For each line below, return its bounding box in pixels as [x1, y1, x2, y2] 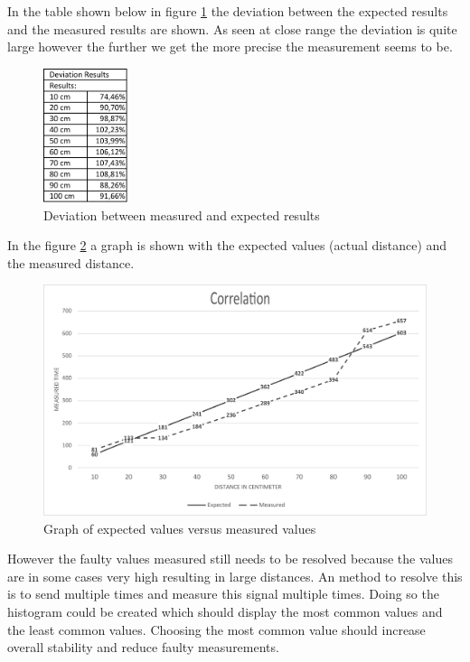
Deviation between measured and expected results [43, 205, 320, 224]
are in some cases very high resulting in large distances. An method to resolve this [7, 566, 463, 585]
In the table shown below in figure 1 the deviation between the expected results [7, 2, 448, 20]
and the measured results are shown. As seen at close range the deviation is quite [7, 19, 457, 38]
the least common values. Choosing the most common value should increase [7, 620, 426, 639]
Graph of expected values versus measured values [43, 518, 316, 537]
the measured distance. [7, 253, 135, 272]
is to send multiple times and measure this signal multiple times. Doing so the [7, 584, 439, 603]
